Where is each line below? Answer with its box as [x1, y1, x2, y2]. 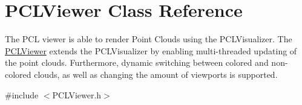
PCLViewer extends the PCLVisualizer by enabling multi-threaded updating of [5, 44, 297, 57]
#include [5, 88, 39, 101]
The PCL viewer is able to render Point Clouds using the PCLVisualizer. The [5, 33, 292, 45]
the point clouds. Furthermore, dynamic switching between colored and [5, 56, 269, 69]
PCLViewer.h [52, 88, 102, 101]
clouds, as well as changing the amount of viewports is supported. [34, 68, 278, 80]
